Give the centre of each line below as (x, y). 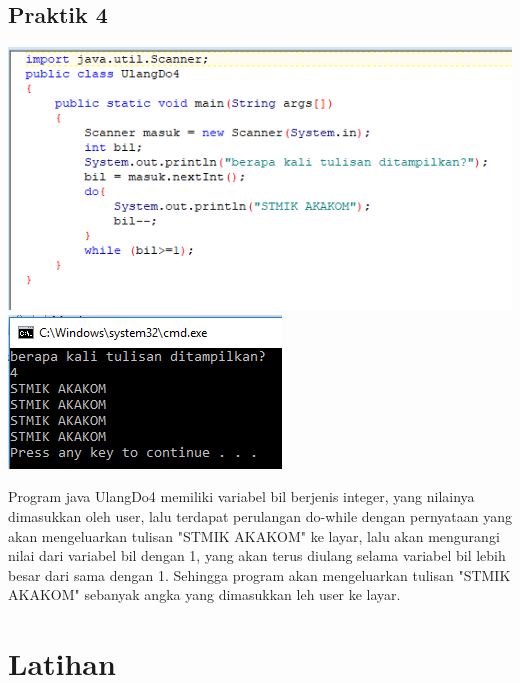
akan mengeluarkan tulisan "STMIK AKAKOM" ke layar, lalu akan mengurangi (254, 535)
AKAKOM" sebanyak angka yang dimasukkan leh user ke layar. (204, 594)
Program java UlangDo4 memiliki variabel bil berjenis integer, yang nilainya (241, 496)
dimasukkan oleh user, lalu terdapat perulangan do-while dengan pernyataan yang (260, 516)
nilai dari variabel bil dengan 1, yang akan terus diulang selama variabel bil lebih (257, 555)
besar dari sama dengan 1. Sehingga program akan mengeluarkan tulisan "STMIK (259, 574)
